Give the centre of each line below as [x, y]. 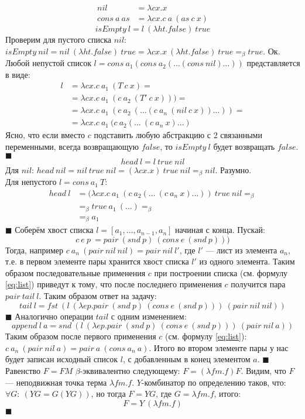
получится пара [258, 284]
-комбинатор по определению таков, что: [214, 382]
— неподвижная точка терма [56, 382]
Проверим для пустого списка [58, 40]
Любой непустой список [48, 63]
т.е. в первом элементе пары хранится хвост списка [97, 261]
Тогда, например [35, 250]
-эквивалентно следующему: [130, 371]
